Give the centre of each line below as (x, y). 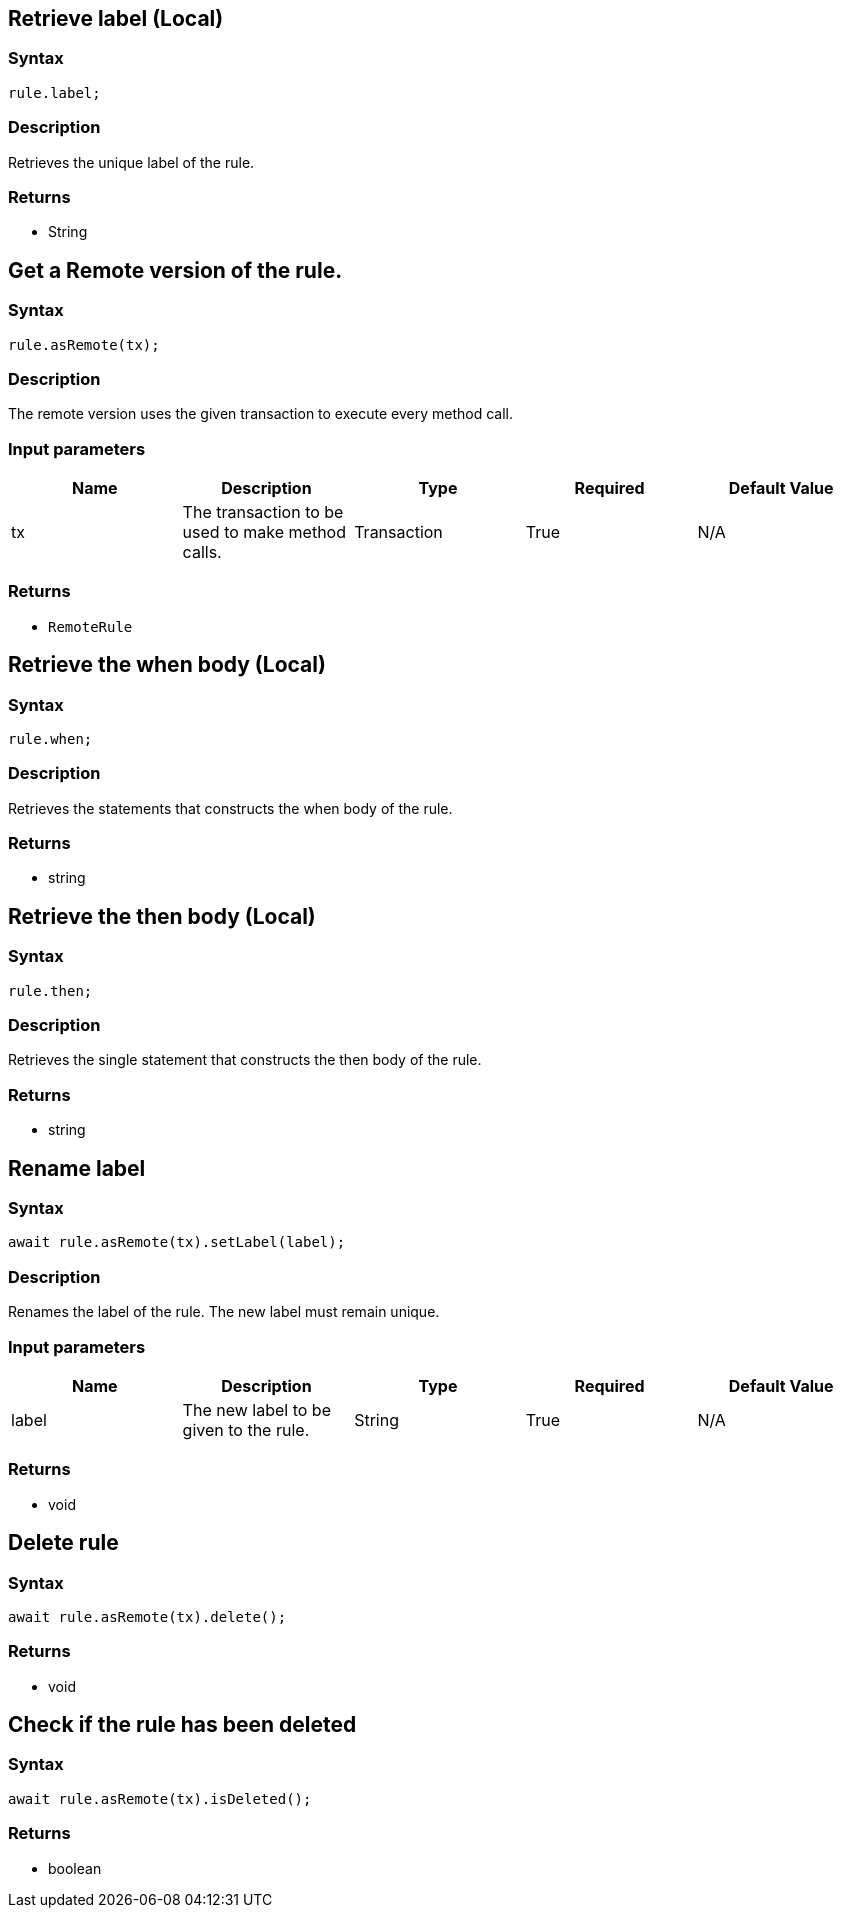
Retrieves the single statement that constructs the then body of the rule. (245, 1060)
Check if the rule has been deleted (182, 1725)
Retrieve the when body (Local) (167, 665)
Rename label (77, 1168)
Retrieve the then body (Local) (162, 916)
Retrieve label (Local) (116, 18)
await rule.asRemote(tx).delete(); (147, 1616)
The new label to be (256, 1409)
